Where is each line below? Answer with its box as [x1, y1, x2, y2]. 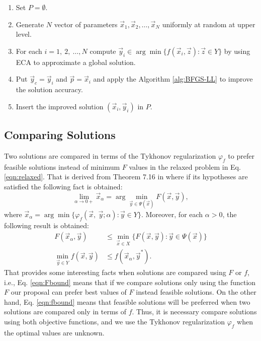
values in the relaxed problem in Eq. [129, 161, 241, 172]
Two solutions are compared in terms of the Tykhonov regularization [4, 150, 216, 161]
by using [224, 45, 250, 56]
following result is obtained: [4, 220, 89, 230]
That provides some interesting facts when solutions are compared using [4, 266, 226, 277]
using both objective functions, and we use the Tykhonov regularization [4, 316, 225, 326]
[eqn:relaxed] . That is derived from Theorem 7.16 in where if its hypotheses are [4, 171, 248, 182]
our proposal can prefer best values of [11, 287, 127, 297]
